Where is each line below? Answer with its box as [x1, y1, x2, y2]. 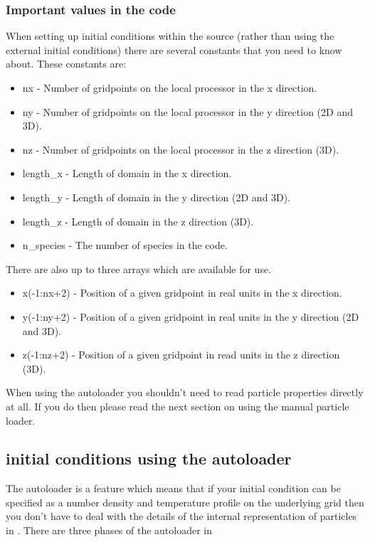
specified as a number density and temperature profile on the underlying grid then [6, 494, 364, 509]
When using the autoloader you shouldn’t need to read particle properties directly [6, 385, 364, 400]
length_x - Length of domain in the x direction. [22, 166, 232, 181]
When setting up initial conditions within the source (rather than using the [6, 28, 334, 43]
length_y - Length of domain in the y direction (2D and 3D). [22, 189, 291, 204]
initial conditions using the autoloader [6, 447, 292, 469]
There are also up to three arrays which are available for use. [6, 261, 272, 276]
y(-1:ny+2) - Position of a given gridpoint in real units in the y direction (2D [22, 309, 359, 324]
